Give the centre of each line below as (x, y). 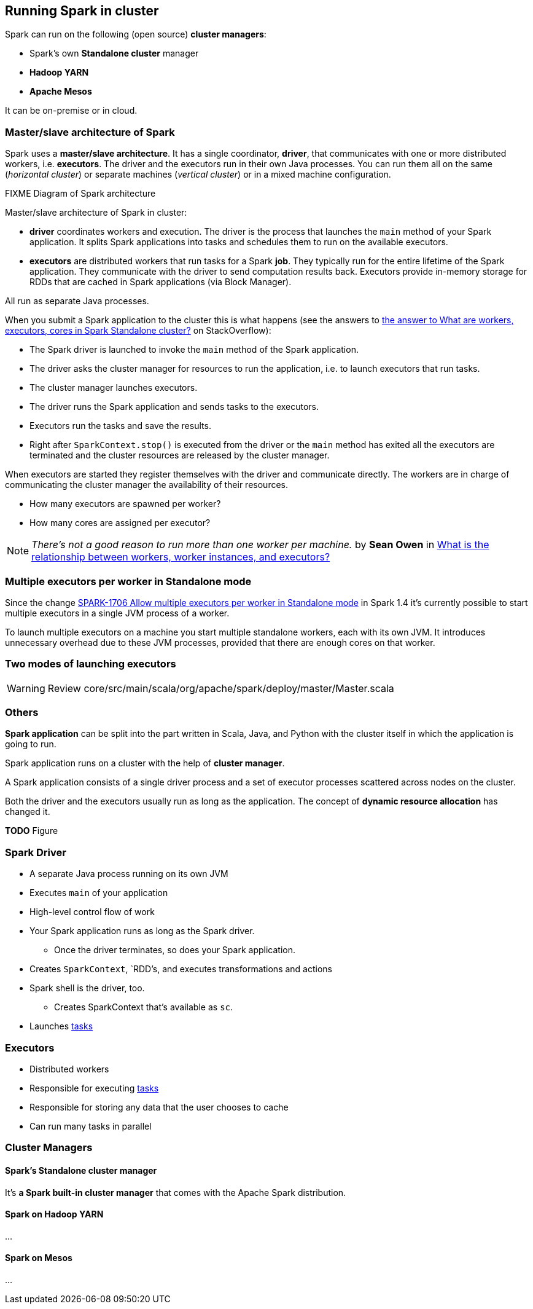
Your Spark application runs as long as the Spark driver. (142, 931)
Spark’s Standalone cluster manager (81, 1170)
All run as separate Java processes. (77, 301)
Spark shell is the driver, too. (87, 988)
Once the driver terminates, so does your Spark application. (175, 950)
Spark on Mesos (39, 1258)
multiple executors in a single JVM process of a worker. (117, 613)
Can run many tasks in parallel (91, 1126)
